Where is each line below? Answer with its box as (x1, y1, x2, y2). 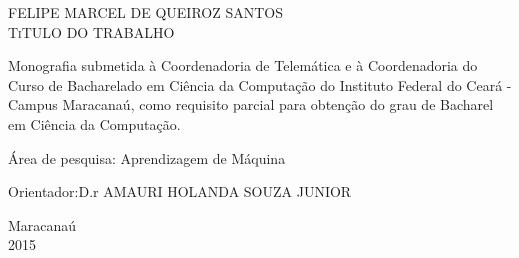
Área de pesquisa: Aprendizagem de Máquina (8, 147, 286, 168)
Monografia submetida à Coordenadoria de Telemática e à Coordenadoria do (8, 55, 478, 76)
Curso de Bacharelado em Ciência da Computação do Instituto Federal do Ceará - (8, 74, 512, 95)
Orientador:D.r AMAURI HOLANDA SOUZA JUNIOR (8, 181, 352, 202)
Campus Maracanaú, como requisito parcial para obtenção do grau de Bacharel (8, 94, 494, 115)
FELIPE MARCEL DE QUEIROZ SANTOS (8, 2, 283, 22)
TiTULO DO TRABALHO (8, 21, 175, 42)
